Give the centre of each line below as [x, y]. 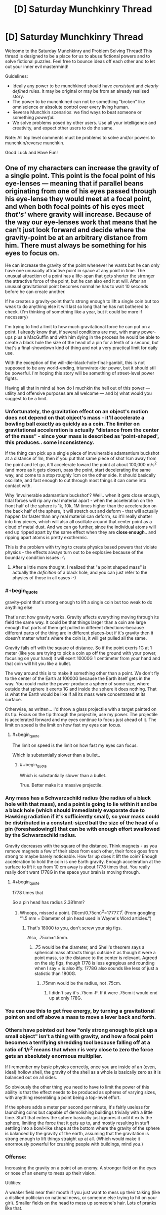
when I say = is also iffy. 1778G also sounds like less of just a [96, 968]
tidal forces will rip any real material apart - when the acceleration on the [79, 500]
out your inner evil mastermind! [37, 66]
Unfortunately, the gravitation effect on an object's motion [77, 411]
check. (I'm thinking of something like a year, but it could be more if [74, 311]
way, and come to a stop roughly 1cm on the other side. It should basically [81, 475]
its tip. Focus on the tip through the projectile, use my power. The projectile [82, 715]
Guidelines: [17, 76]
